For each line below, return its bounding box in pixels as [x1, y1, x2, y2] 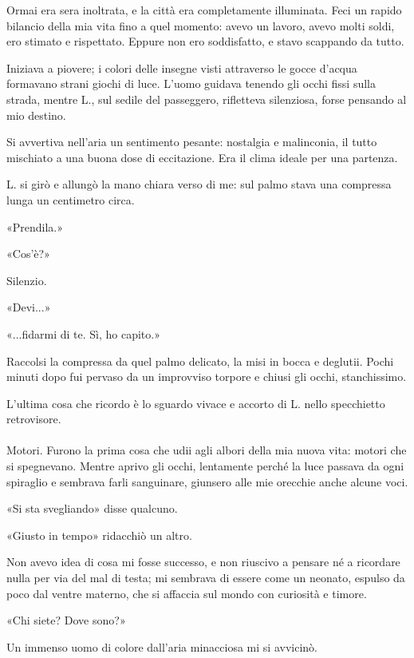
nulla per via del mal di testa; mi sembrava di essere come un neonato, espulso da [6, 569, 405, 586]
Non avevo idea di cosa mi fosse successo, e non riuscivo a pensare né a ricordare [6, 553, 400, 570]
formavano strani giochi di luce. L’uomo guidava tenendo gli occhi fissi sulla [6, 75, 376, 92]
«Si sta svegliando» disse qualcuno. [6, 500, 178, 517]
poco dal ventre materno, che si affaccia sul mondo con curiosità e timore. [6, 585, 367, 601]
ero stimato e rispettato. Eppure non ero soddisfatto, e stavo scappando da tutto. [6, 33, 404, 50]
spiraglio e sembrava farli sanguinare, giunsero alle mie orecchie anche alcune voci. [6, 473, 408, 490]
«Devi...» [6, 299, 51, 315]
